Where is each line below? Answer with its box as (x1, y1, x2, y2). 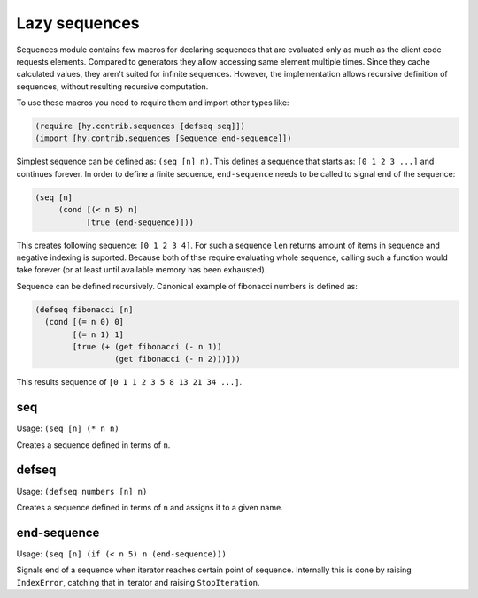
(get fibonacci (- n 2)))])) (113, 354, 241, 364)
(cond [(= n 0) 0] (44, 317, 124, 327)
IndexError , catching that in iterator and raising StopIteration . (16, 577, 260, 587)
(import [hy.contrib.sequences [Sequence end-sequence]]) (35, 134, 292, 143)
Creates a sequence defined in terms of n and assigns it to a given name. (16, 502, 283, 512)
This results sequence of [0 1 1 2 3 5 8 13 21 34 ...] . (16, 377, 243, 387)
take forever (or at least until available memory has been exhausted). (16, 264, 267, 275)
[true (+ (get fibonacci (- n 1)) (72, 341, 222, 351)
